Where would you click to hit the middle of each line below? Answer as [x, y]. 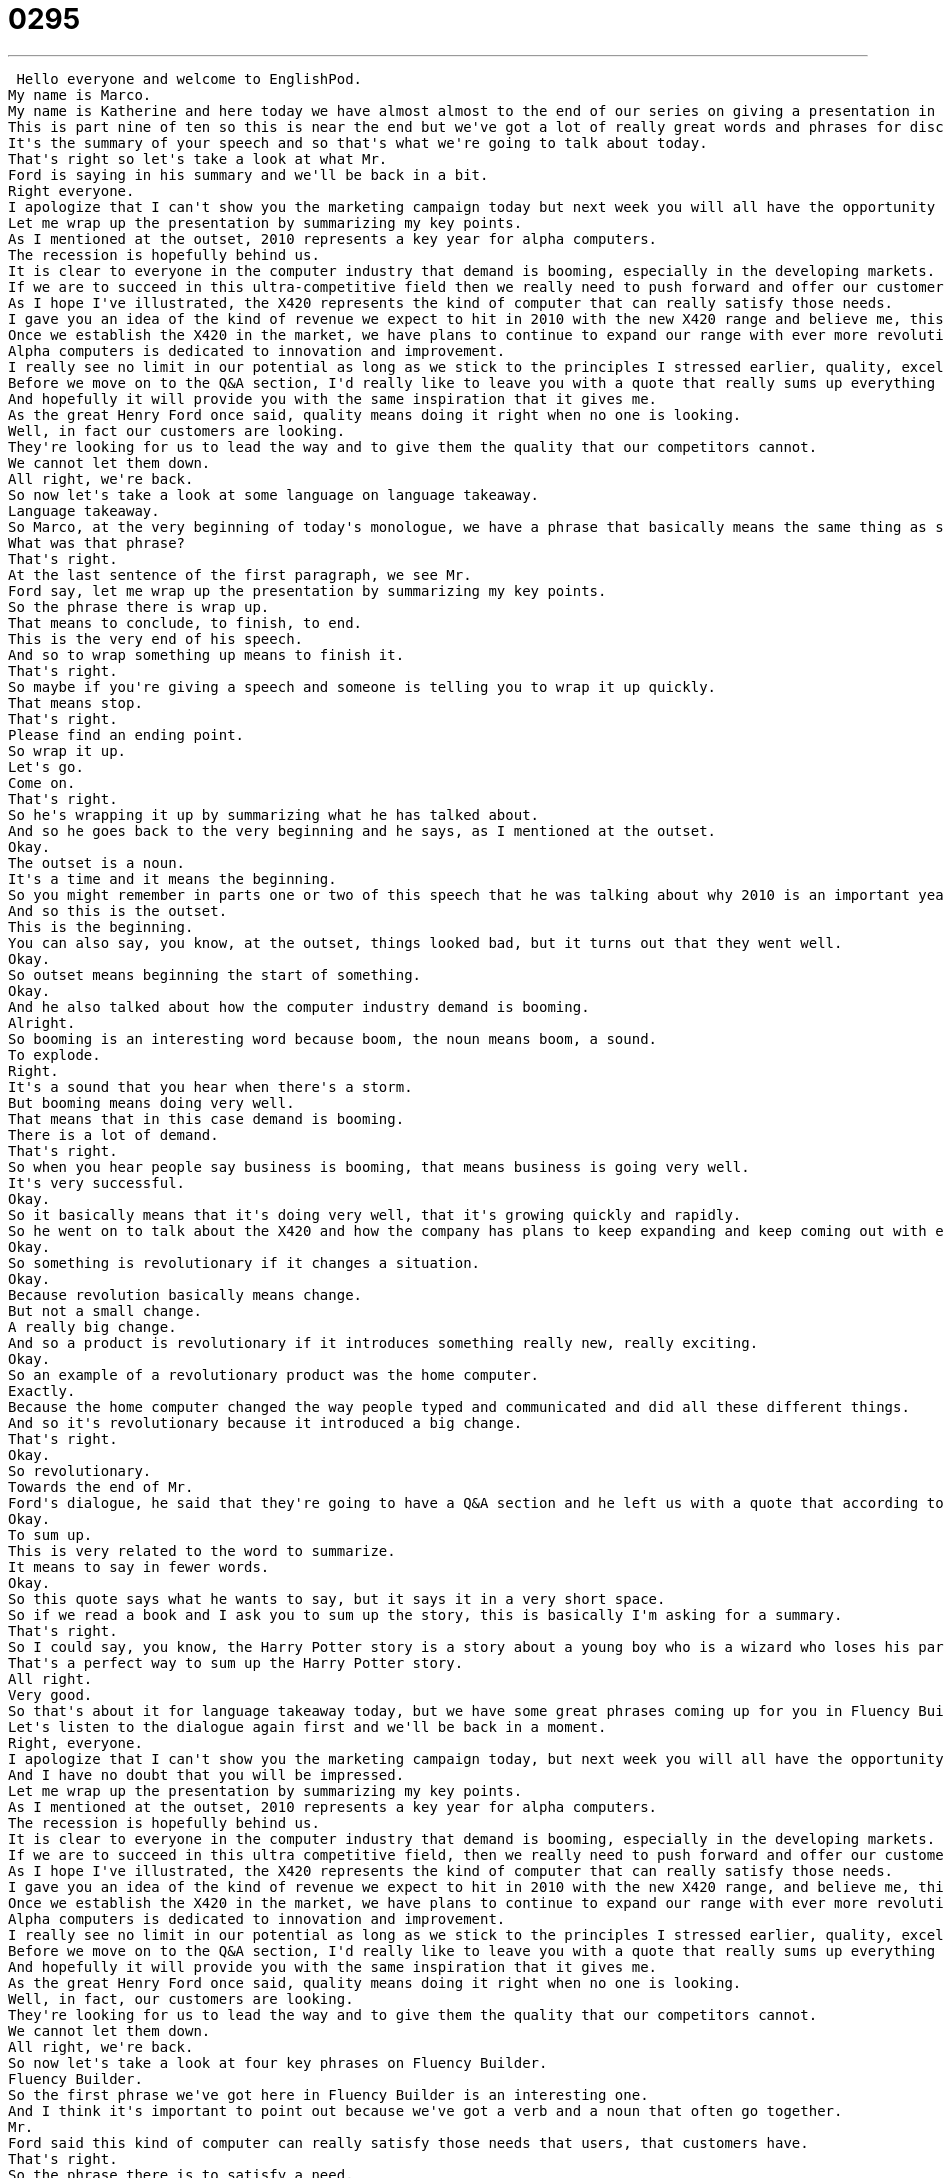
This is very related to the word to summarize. [202, 1550]
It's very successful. [97, 1182]
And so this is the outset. [118, 910]
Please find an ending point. [126, 734]
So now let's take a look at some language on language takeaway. [274, 494]
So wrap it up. [67, 750]
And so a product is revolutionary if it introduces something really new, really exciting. [383, 1342]
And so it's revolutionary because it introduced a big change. [265, 1422]
